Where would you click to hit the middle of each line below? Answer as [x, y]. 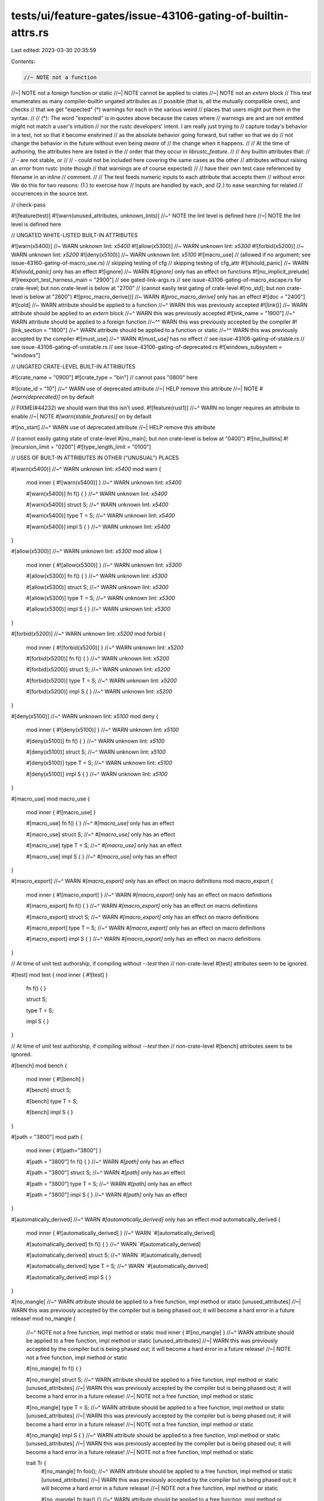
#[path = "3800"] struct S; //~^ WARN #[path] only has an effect [106, 1173]
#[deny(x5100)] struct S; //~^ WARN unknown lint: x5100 [96, 752]
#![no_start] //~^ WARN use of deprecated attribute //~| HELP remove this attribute [113, 427]
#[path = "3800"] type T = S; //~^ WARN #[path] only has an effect [109, 1183]
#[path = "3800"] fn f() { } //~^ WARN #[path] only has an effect [105, 1161]
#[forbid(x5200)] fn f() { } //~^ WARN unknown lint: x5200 [98, 658]
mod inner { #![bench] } [55, 1079]
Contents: [23, 61]
